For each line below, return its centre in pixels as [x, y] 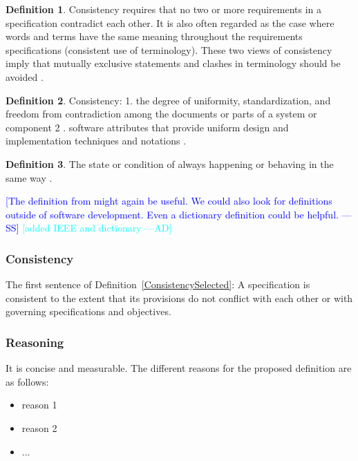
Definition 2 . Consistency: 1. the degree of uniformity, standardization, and [168, 100]
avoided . [25, 76]
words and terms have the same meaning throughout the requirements [154, 36]
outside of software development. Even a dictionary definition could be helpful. [172, 214]
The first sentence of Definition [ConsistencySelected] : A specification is [158, 284]
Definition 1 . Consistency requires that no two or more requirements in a [164, 9]
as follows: [27, 381]
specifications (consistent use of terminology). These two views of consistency [169, 49]
